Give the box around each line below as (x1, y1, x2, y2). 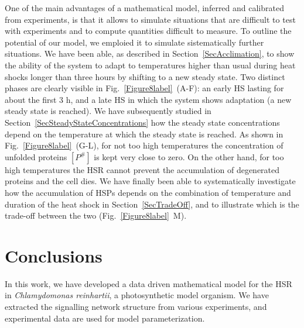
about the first (5, 93, 57, 105)
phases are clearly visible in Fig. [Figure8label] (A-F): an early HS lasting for (5, 82, 284, 94)
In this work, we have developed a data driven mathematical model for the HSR (5, 277, 292, 289)
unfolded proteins (5, 150, 67, 163)
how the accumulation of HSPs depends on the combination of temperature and (5, 186, 291, 198)
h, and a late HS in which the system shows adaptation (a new (66, 93, 292, 105)
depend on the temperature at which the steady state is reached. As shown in (5, 127, 283, 140)
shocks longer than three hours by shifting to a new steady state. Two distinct (5, 70, 285, 82)
